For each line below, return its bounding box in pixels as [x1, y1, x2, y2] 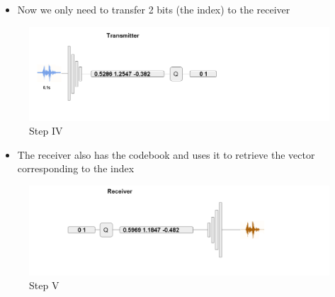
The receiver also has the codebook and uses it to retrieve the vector [17, 147, 315, 162]
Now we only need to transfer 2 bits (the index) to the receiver [17, 2, 290, 16]
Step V [29, 278, 59, 293]
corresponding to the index [17, 161, 135, 176]
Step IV [29, 123, 63, 138]
